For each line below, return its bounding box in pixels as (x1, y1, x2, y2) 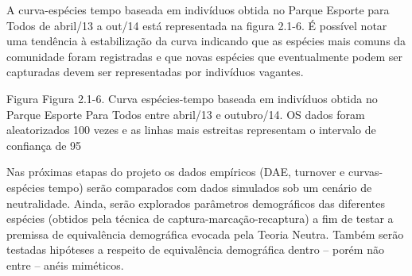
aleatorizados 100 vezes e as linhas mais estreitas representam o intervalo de (6, 121, 376, 138)
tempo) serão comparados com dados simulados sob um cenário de (48, 178, 372, 195)
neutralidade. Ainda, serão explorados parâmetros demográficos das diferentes (6, 194, 385, 211)
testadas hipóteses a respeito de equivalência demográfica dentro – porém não (6, 241, 384, 258)
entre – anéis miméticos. (6, 256, 124, 273)
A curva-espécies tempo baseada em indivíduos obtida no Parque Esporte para (6, 2, 390, 17)
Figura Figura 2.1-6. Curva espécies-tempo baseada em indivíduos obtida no (6, 90, 378, 106)
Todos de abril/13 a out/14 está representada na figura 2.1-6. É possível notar (6, 17, 387, 33)
